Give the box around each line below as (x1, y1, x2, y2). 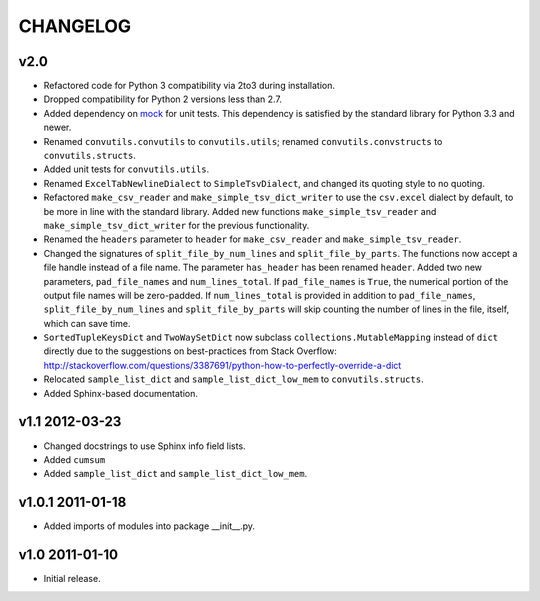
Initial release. (43, 573, 101, 585)
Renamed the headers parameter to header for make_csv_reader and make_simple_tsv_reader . (43, 233, 462, 245)
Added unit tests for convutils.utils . (43, 163, 210, 175)
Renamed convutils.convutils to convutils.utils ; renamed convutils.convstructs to (43, 135, 443, 147)
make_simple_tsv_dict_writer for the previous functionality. (43, 219, 310, 231)
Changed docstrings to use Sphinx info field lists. (43, 440, 246, 452)
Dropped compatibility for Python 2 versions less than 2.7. (43, 93, 282, 105)
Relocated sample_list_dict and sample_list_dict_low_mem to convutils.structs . (43, 373, 424, 385)
